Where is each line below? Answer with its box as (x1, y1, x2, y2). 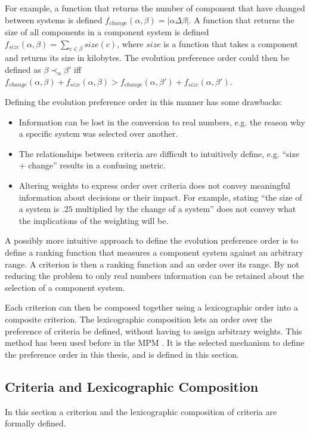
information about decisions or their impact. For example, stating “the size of (18, 191, 302, 203)
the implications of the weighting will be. (18, 214, 169, 226)
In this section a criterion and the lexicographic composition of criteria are (5, 405, 277, 417)
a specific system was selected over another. (18, 127, 178, 140)
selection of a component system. (5, 281, 125, 293)
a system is (18, 202, 60, 215)
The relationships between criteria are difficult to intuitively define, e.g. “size (18, 147, 299, 159)
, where (117, 37, 144, 50)
